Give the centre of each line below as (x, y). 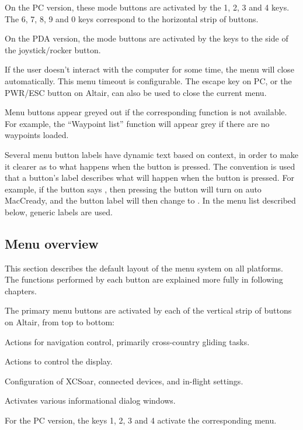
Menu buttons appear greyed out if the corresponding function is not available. (146, 112)
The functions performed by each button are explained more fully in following (144, 279)
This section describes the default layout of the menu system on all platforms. (144, 268)
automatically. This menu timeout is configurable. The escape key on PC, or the (148, 80)
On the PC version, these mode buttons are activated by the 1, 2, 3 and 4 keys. (147, 7)
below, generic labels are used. (59, 211)
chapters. (21, 290)
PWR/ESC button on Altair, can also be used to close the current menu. (136, 92)
